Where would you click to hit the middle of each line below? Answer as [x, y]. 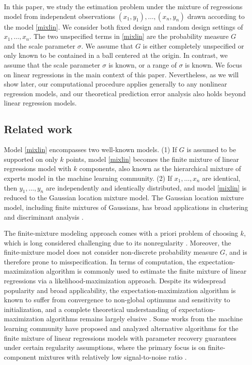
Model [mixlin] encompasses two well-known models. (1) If [90, 149]
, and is [236, 252]
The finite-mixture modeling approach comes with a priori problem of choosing [121, 233]
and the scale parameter [40, 45]
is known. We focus [213, 64]
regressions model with [38, 168]
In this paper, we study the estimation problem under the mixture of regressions [123, 6]
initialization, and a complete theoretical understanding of [90, 309]
